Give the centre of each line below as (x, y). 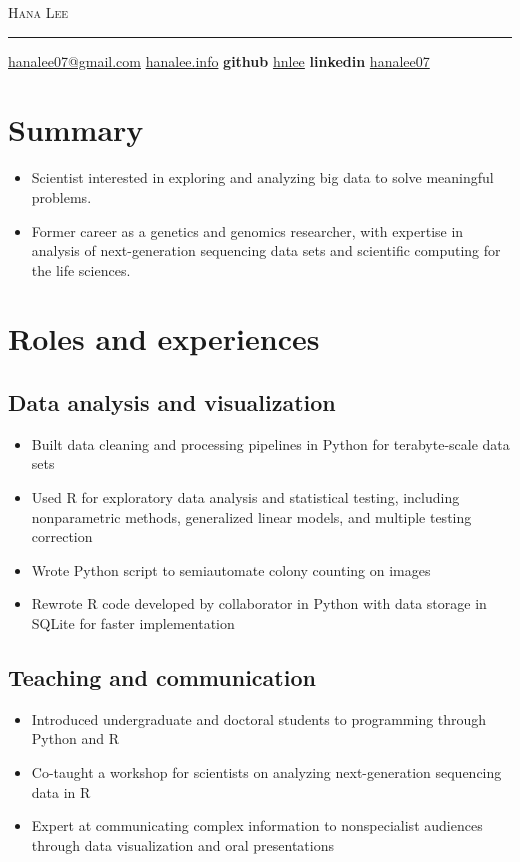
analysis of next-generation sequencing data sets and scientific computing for (266, 250)
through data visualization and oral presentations (182, 844)
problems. (61, 196)
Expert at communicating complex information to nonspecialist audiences (257, 825)
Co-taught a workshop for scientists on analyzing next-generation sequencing (266, 772)
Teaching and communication (162, 677)
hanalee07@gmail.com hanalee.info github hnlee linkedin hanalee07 (219, 60)
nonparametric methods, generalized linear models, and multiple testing (251, 516)
